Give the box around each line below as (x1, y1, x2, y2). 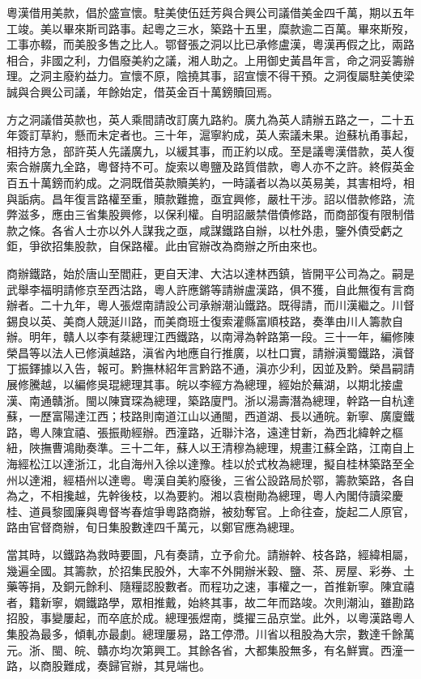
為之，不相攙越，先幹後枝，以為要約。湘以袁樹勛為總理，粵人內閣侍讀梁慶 (6, 487, 403, 504)
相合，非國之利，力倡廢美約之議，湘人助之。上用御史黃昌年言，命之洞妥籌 (6, 51, 403, 68)
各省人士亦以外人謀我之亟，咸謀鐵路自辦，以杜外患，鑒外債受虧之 (51, 221, 403, 238)
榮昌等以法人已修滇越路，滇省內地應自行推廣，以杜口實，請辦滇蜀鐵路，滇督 (6, 344, 415, 361)
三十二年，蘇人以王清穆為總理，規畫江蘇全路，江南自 (119, 439, 403, 456)
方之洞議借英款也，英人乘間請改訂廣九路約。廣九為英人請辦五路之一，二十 (6, 110, 403, 127)
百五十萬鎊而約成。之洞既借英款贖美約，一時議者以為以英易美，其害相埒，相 (6, 173, 415, 190)
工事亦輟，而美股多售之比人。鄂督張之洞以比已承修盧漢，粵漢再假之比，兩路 (6, 36, 415, 53)
